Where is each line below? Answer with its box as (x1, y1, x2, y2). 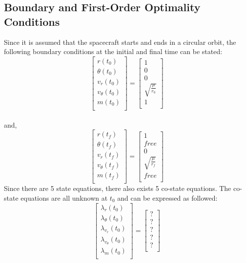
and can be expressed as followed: (117, 192, 218, 203)
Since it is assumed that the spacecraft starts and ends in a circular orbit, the (4, 37, 236, 47)
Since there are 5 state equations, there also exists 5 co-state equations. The (4, 183, 231, 193)
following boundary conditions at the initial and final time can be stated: (4, 46, 223, 56)
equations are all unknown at (20, 192, 108, 203)
